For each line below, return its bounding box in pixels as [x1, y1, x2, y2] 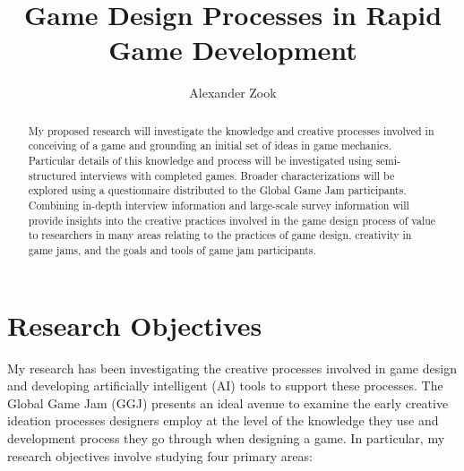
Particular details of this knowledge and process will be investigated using [28, 153, 373, 168]
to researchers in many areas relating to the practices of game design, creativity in [28, 227, 412, 243]
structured [28, 167, 77, 183]
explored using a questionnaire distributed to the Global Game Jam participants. [28, 183, 407, 198]
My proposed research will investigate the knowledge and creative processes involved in [28, 123, 434, 138]
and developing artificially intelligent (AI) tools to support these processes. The [7, 376, 443, 395]
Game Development [108, 31, 357, 68]
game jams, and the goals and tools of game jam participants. [28, 242, 316, 257]
